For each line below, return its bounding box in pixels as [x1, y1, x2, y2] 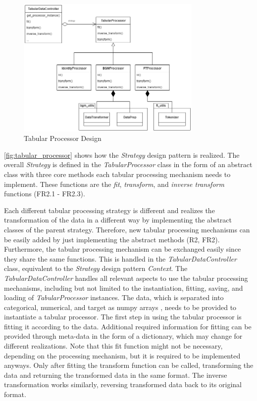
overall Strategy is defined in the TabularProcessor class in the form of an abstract [4, 159, 253, 170]
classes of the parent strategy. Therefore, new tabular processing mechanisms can [4, 224, 250, 234]
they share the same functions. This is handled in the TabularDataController [4, 253, 237, 264]
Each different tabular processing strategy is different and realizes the [4, 205, 215, 215]
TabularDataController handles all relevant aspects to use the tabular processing [4, 272, 248, 283]
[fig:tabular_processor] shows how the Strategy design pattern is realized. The [4, 149, 240, 160]
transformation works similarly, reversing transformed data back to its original [4, 379, 242, 390]
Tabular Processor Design [24, 133, 102, 143]
